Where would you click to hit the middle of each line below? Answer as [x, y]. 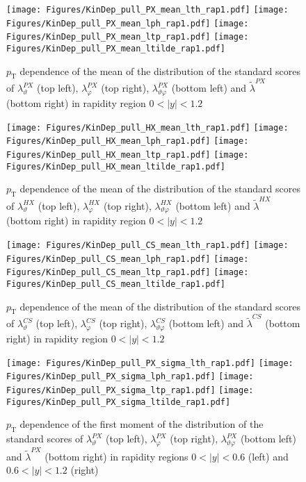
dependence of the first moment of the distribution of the [142, 424]
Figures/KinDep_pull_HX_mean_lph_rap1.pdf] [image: [128, 141]
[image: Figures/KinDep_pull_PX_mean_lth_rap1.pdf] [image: [147, 10]
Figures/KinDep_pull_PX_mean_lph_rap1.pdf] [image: [128, 23]
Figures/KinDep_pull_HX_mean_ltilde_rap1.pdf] [116, 166]
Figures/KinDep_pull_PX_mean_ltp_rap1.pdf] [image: [128, 37]
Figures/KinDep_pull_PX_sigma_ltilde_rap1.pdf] [119, 402]
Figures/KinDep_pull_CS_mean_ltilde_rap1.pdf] [116, 284]
